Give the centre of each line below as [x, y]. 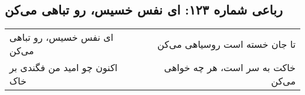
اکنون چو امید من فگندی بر [64, 68]
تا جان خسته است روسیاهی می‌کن [226, 44]
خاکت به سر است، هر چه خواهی [230, 68]
